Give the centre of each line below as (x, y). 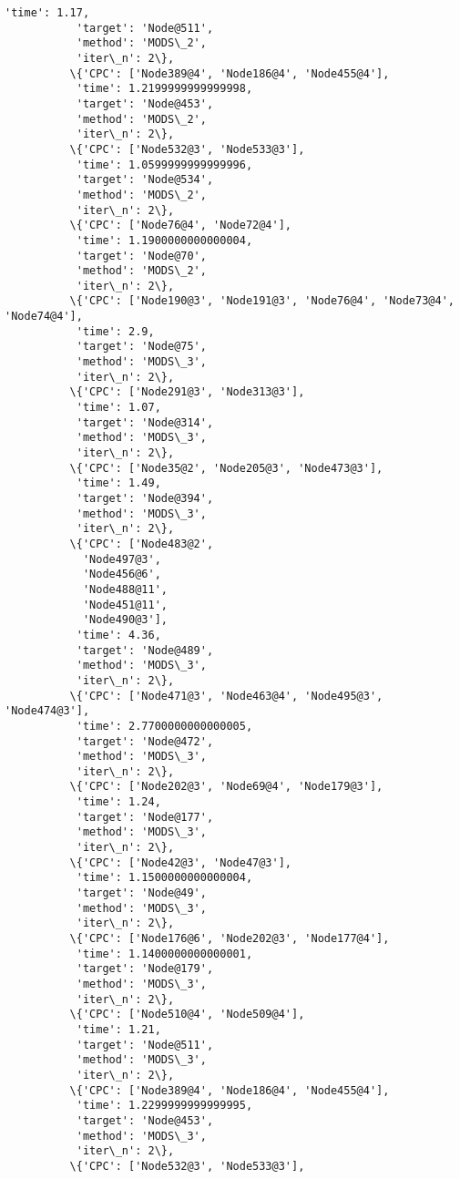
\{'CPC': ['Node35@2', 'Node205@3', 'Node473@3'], (226, 468)
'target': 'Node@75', (141, 347)
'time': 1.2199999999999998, (164, 89)
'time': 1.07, (118, 408)
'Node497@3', (122, 559)
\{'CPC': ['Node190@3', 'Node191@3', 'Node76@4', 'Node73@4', (262, 301)
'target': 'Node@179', (145, 969)
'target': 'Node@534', (145, 180)
